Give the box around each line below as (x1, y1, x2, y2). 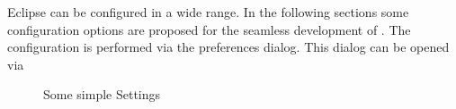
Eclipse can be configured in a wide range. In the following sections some (7, 3, 409, 21)
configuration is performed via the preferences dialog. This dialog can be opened (7, 38, 450, 56)
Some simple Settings (43, 85, 161, 104)
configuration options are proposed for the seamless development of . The (7, 20, 411, 38)
